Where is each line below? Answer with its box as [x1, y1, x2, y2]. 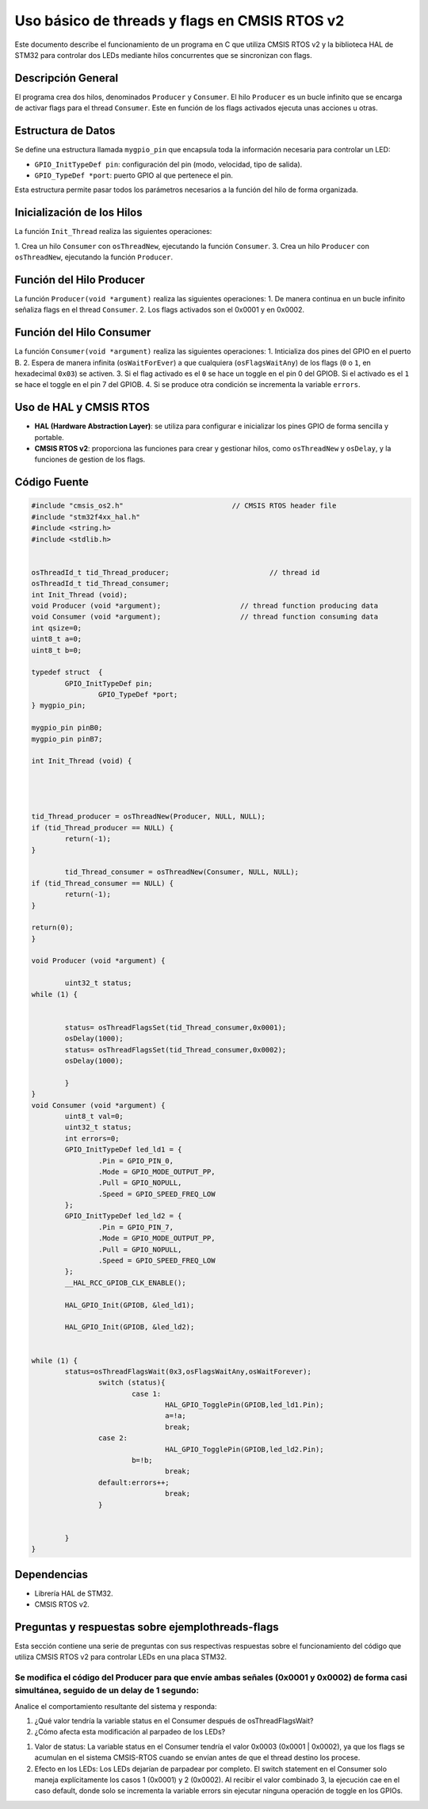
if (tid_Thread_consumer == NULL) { [31, 879, 174, 887]
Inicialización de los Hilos [14, 206, 143, 220]
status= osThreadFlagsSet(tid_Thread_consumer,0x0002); [64, 1045, 287, 1054]
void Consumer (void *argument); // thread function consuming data [31, 612, 379, 622]
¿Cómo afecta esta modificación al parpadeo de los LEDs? [34, 1727, 226, 1737]
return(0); [31, 923, 74, 932]
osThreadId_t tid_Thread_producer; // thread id [31, 568, 320, 577]
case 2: [97, 1434, 128, 1443]
